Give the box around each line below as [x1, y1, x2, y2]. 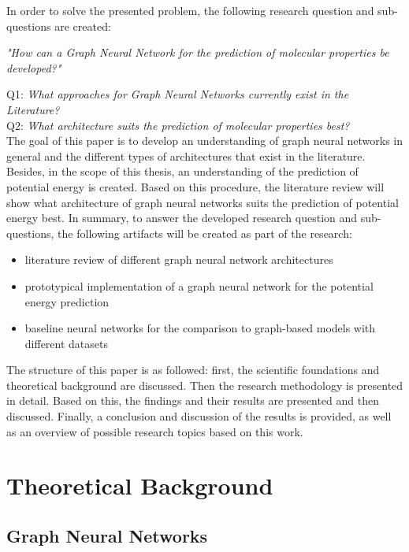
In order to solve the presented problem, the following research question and [6, 2, 374, 18]
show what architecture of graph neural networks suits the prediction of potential [6, 194, 399, 210]
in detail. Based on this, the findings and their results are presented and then [6, 392, 379, 409]
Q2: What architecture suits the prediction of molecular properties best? [6, 117, 350, 133]
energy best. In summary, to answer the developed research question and [6, 209, 358, 226]
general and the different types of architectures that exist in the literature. [6, 147, 366, 164]
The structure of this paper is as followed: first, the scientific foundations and [6, 361, 380, 378]
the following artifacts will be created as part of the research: [58, 224, 352, 241]
